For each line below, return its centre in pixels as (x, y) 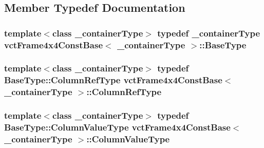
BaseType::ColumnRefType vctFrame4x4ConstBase (113, 80)
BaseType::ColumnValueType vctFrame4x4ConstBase (117, 127)
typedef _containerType (209, 33)
